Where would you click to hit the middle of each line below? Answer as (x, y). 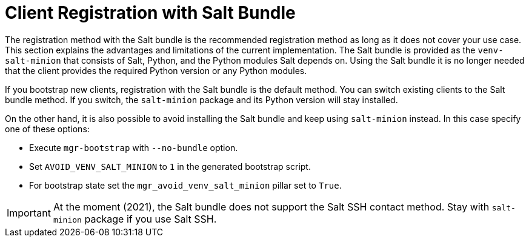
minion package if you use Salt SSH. (135, 219)
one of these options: (47, 129)
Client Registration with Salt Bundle (150, 13)
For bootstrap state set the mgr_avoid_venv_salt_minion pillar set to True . (185, 185)
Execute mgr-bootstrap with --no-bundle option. (134, 147)
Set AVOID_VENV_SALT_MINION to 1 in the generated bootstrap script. (170, 166)
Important (29, 213)
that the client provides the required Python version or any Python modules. (156, 70)
